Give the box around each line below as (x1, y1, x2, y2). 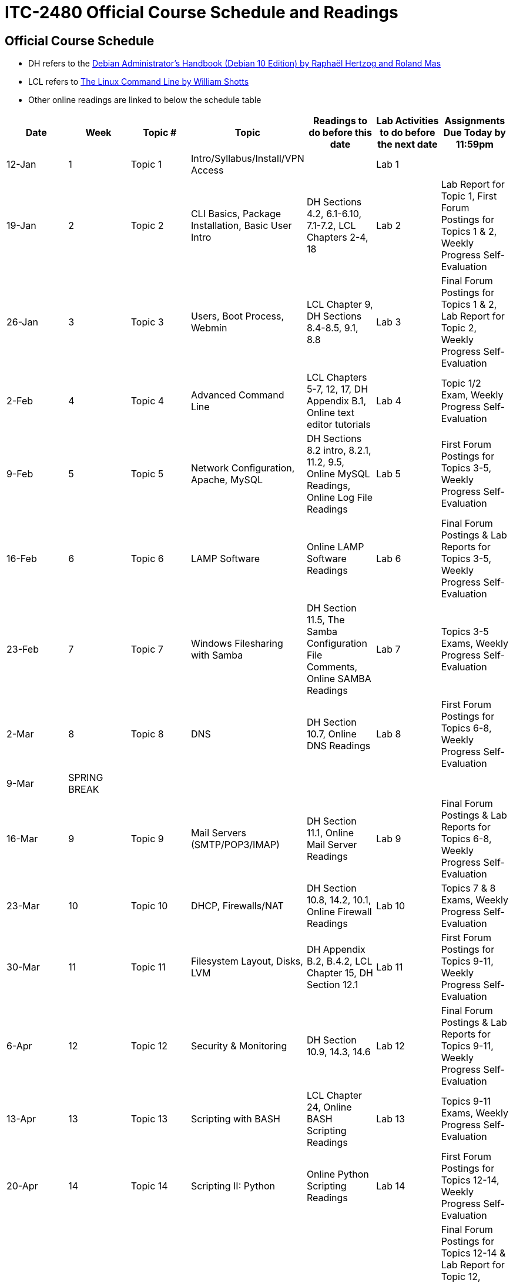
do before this (309, 127, 372, 139)
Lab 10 (376, 900, 405, 912)
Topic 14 (130, 1180, 168, 1192)
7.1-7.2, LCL (306, 220, 356, 232)
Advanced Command (190, 389, 284, 401)
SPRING (68, 772, 103, 784)
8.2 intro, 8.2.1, (306, 444, 371, 457)
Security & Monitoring (190, 1040, 287, 1052)
